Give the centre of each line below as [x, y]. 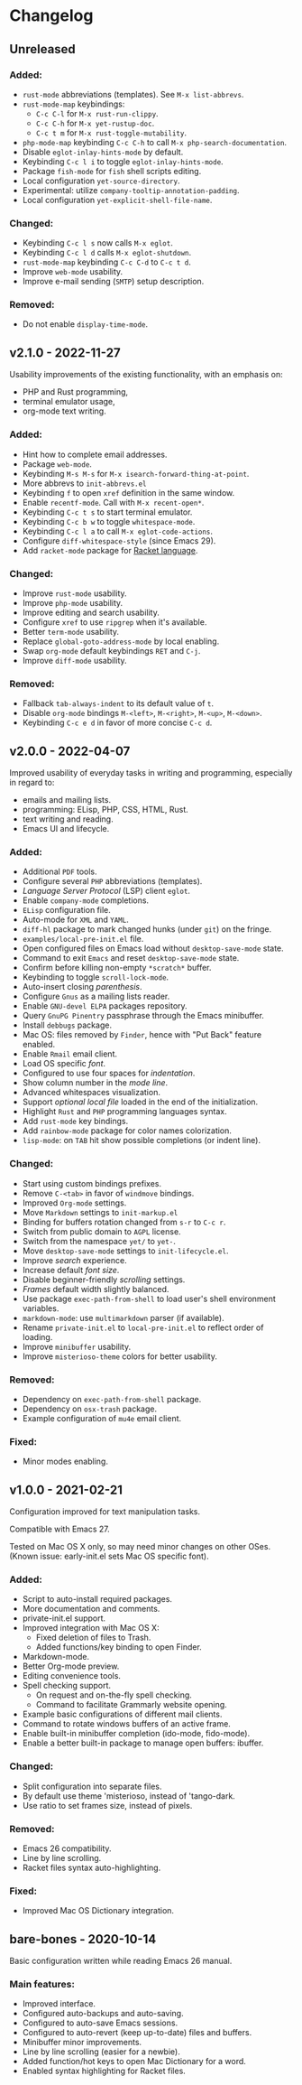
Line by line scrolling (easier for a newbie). [101, 2052]
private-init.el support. [64, 1618]
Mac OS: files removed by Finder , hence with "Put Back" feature [142, 1035]
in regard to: [32, 782]
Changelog [51, 16]
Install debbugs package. [67, 1025]
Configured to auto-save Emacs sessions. [100, 2023]
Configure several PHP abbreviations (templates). [112, 881]
